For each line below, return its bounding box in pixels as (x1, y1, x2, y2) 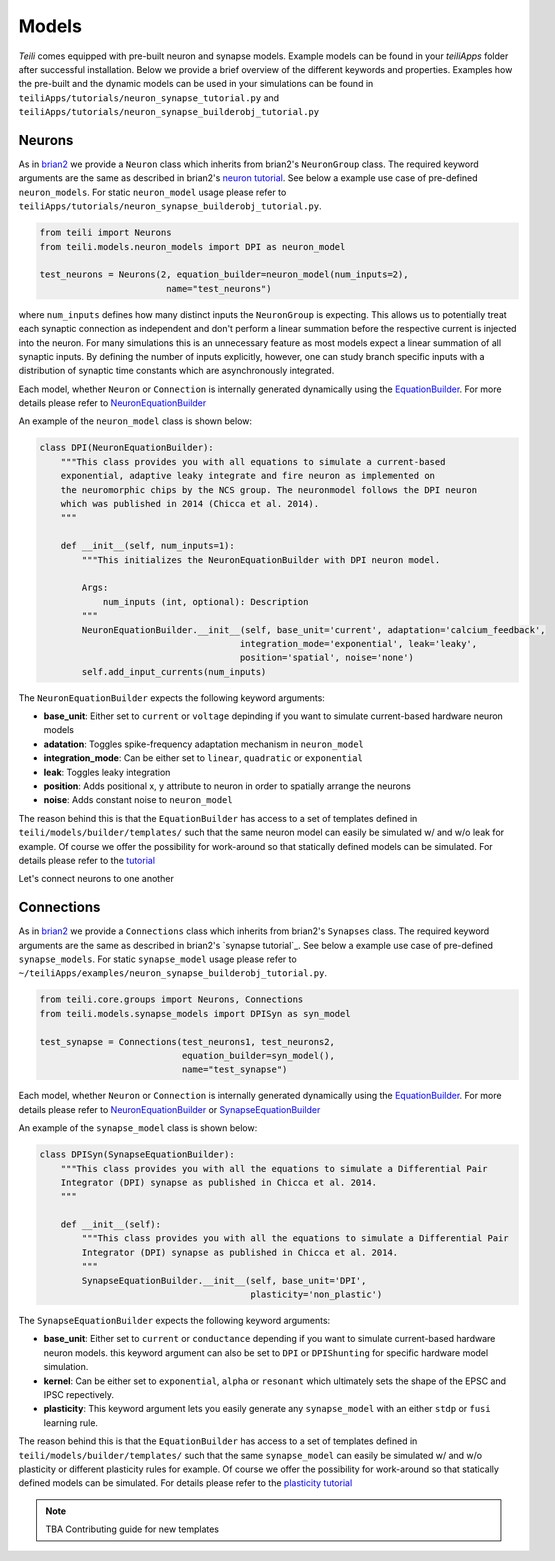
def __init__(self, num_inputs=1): (60, 540, 235, 552)
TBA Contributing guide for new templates (45, 1523, 220, 1535)
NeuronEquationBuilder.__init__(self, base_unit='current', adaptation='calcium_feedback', (81, 624, 546, 635)
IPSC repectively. (43, 1388, 115, 1400)
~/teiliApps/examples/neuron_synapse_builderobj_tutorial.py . (18, 967, 327, 979)
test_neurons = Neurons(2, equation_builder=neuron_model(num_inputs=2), (39, 269, 409, 280)
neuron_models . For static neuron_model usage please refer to (18, 186, 287, 198)
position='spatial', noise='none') (239, 652, 415, 664)
